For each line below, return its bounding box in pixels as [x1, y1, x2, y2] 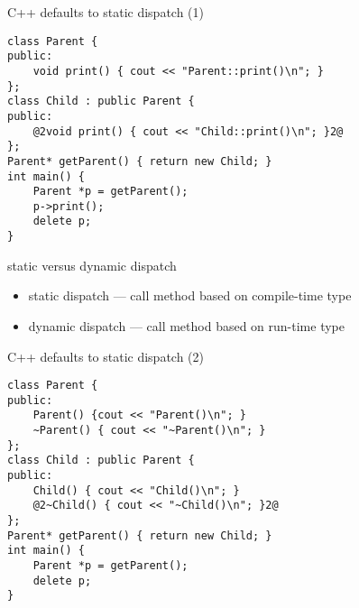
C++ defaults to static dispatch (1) [7, 3, 205, 21]
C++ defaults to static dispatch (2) [7, 346, 205, 365]
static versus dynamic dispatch [7, 255, 177, 274]
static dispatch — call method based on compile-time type [28, 286, 352, 305]
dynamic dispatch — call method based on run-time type [28, 316, 345, 335]
